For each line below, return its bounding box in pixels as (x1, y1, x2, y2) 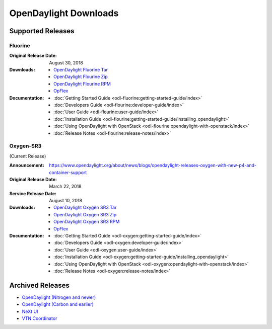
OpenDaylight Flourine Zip (53, 73, 108, 80)
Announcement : (9, 162, 45, 169)
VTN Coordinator (22, 315, 57, 321)
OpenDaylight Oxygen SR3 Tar (53, 204, 117, 211)
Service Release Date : (9, 190, 57, 196)
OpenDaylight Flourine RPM (53, 80, 111, 87)
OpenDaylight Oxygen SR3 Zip (53, 211, 117, 217)
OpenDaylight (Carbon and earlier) (22, 301, 94, 307)
